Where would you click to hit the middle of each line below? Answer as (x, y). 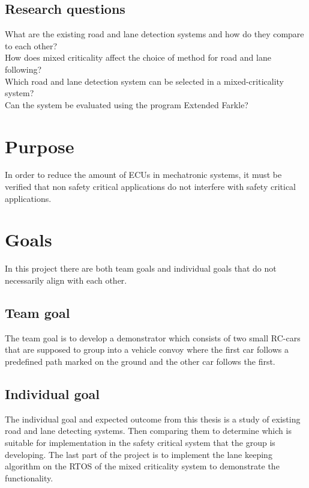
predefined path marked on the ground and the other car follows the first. (140, 361)
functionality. (29, 477)
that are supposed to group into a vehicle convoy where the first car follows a (147, 349)
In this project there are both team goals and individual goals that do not (141, 268)
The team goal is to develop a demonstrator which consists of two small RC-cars (153, 337)
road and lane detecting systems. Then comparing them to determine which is (148, 431)
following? (23, 69)
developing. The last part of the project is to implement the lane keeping (139, 454)
